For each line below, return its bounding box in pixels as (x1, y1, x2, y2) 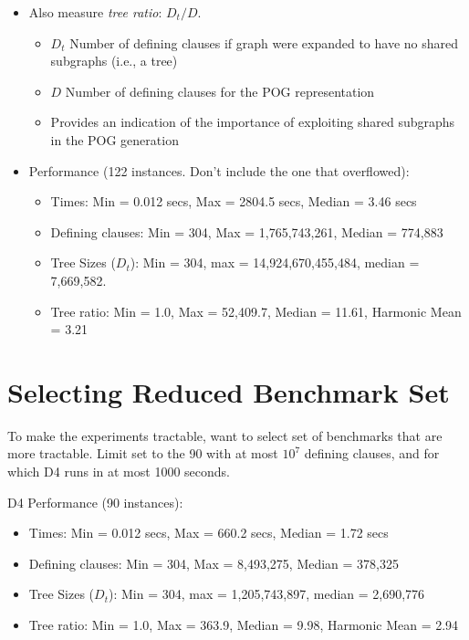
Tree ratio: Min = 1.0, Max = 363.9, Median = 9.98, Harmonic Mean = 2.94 (28, 615, 459, 634)
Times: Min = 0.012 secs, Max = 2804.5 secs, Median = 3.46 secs (50, 192, 417, 211)
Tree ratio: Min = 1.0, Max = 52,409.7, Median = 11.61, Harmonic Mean (50, 301, 462, 320)
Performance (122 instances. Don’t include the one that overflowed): (28, 161, 410, 180)
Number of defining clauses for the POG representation (65, 81, 375, 100)
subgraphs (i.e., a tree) (50, 51, 178, 70)
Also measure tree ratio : (28, 3, 162, 21)
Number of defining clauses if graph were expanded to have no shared (69, 33, 459, 52)
